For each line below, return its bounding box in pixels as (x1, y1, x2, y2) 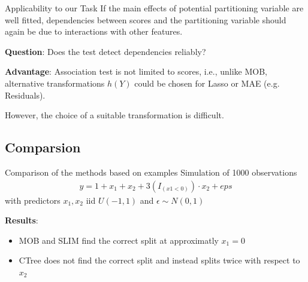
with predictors (5, 194, 61, 206)
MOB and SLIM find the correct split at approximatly (19, 234, 219, 246)
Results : (5, 214, 38, 226)
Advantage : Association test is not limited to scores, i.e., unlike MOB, (5, 65, 267, 78)
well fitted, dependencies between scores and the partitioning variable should (5, 13, 286, 26)
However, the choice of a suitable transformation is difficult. (5, 109, 224, 121)
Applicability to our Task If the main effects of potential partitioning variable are (5, 2, 304, 14)
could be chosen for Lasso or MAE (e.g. (134, 76, 280, 89)
